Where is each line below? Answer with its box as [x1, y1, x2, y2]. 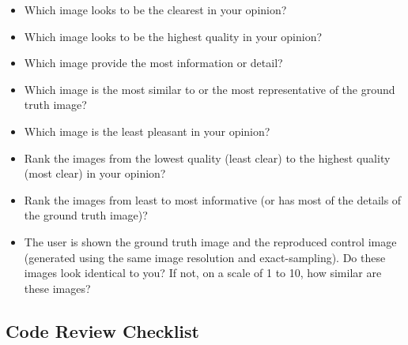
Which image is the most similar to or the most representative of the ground [24, 81, 395, 97]
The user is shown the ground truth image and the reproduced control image [24, 233, 397, 249]
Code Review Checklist [6, 318, 199, 343]
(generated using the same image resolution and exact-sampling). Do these [24, 249, 386, 265]
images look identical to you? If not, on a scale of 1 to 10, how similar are [24, 264, 382, 281]
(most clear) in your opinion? [24, 165, 166, 182]
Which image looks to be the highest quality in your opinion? [24, 28, 323, 44]
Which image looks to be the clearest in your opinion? [24, 2, 287, 17]
